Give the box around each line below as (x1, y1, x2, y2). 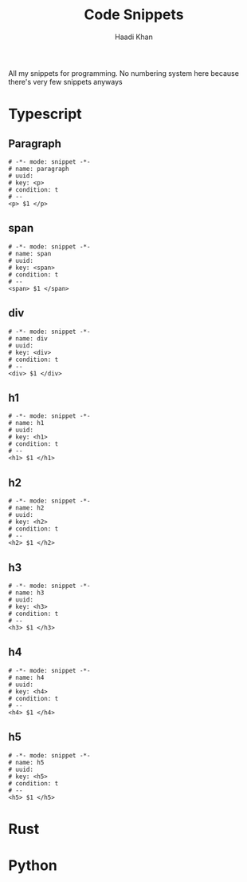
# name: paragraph (8, 165, 69, 173)
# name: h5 (8, 758, 45, 766)
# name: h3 (8, 589, 45, 597)
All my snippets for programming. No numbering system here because (8, 68, 239, 77)
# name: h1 (8, 419, 45, 427)
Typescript (8, 105, 82, 123)
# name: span (8, 249, 52, 257)
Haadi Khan (115, 32, 153, 42)
